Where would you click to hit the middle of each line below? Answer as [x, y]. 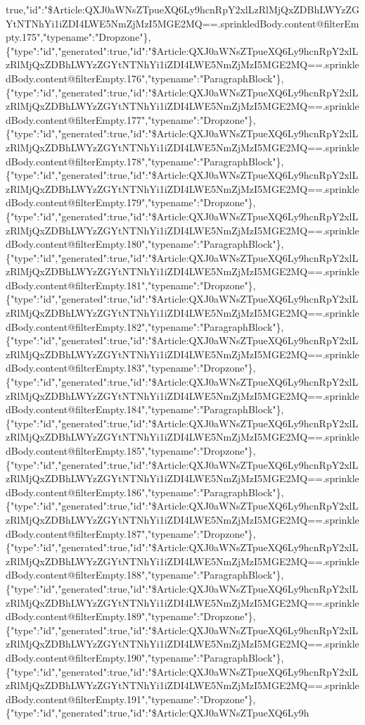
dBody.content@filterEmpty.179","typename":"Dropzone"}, [131, 202]
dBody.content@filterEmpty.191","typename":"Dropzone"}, [131, 699]
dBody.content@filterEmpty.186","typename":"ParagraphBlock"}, [145, 492]
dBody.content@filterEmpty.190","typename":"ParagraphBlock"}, [145, 657]
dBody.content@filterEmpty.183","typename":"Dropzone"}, [131, 368]
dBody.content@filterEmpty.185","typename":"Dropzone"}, [131, 450]
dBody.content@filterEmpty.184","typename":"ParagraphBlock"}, [145, 409]
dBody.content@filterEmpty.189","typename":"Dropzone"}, [131, 616]
